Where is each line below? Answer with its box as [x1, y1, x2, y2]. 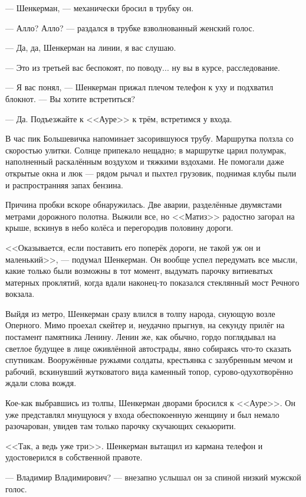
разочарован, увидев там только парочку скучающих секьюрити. [5, 420, 236, 432]
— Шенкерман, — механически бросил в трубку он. [5, 2, 194, 14]
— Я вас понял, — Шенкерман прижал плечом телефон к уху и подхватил [5, 81, 274, 93]
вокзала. [5, 287, 35, 300]
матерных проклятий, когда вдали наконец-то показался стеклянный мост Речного [5, 276, 300, 288]
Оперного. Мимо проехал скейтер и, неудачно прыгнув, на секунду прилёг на [5, 319, 285, 331]
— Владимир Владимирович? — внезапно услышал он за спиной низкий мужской [5, 471, 301, 483]
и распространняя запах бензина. [5, 178, 123, 191]
